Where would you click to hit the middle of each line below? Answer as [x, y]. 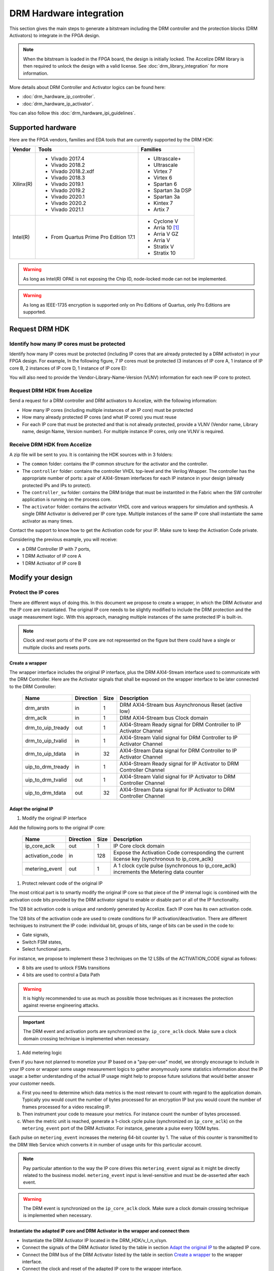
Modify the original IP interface [54, 818]
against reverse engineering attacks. [61, 1005]
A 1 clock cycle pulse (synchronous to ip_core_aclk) [175, 866]
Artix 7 [161, 209]
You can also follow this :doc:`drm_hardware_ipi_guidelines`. [73, 113]
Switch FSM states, [42, 942]
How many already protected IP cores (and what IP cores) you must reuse [99, 417]
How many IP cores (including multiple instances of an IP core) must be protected [107, 410]
